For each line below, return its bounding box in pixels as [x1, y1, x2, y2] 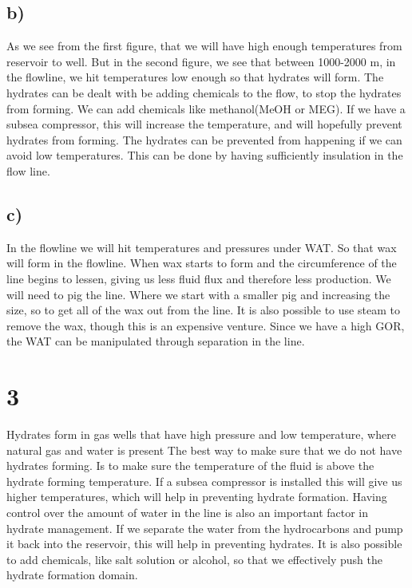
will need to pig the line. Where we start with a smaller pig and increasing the [6, 286, 390, 302]
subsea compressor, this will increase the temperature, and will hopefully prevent [6, 116, 402, 132]
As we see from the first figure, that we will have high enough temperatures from [6, 37, 402, 54]
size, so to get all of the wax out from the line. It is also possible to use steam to [6, 302, 400, 318]
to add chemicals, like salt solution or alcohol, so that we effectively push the [6, 551, 382, 567]
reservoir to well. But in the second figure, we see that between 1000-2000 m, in [6, 53, 396, 69]
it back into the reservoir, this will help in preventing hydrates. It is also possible [6, 535, 402, 552]
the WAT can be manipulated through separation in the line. [6, 333, 305, 349]
